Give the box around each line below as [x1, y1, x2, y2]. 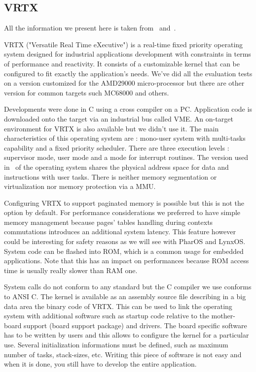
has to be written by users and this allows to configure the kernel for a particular [4, 330, 249, 340]
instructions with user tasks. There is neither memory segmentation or [4, 171, 217, 182]
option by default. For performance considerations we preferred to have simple [4, 207, 241, 217]
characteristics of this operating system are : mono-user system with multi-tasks [4, 133, 246, 143]
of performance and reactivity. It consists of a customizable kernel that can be [4, 58, 240, 68]
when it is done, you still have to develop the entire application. [4, 359, 197, 369]
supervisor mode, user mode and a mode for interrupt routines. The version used [4, 152, 249, 162]
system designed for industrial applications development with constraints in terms [4, 49, 251, 59]
